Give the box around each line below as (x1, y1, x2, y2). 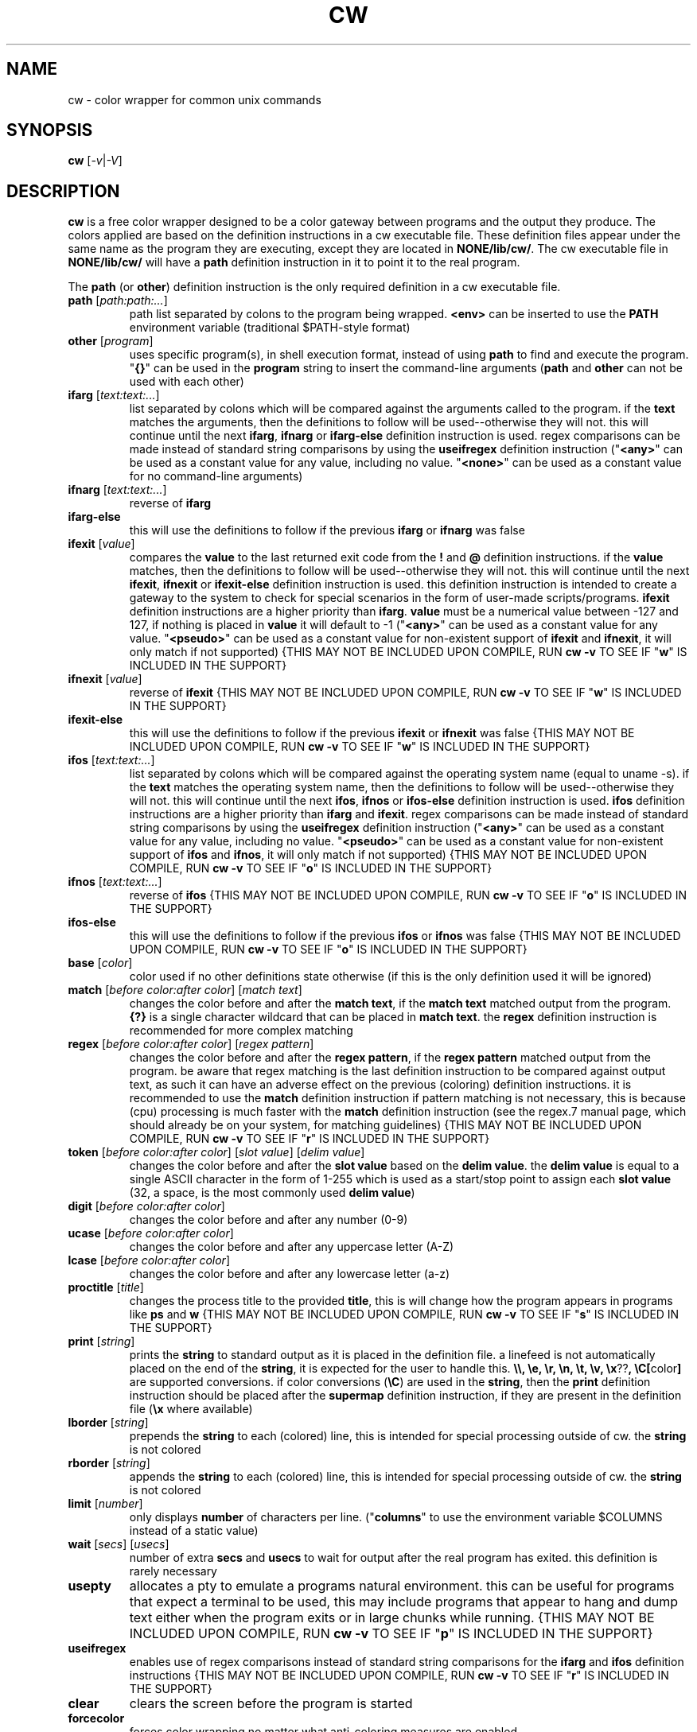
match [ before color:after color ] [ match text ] (68, 983, 302, 997)
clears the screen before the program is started (129, 1695, 413, 1712)
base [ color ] (68, 956, 133, 970)
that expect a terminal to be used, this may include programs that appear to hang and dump (129, 1594, 679, 1610)
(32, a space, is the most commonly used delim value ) (129, 1186, 415, 1200)
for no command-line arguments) (129, 469, 303, 483)
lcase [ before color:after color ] (68, 1253, 230, 1268)
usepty (68, 1578, 111, 1594)
